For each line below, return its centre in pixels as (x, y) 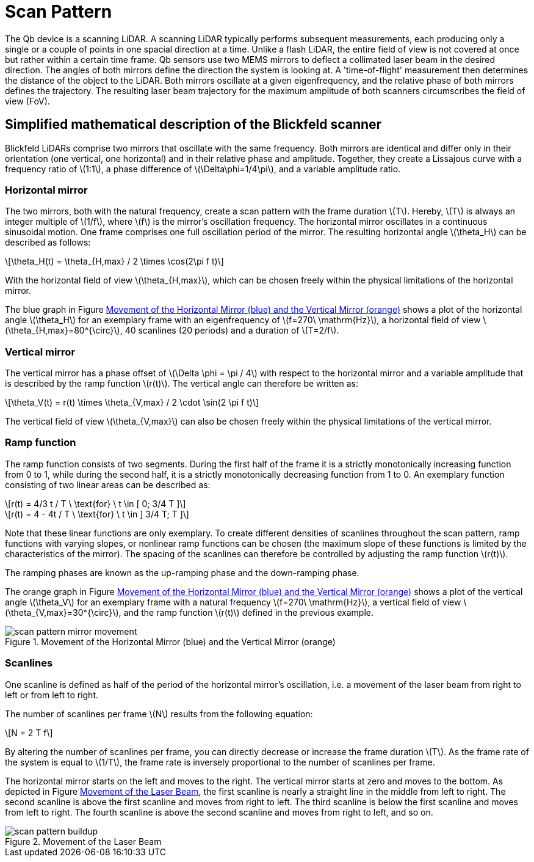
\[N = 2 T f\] (29, 732)
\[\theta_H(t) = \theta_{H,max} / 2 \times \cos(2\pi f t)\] (114, 261)
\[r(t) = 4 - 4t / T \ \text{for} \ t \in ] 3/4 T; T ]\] (97, 514)
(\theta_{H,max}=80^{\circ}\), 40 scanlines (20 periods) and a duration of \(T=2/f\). (172, 331)
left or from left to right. (52, 695)
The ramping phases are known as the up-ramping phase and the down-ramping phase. (182, 572)
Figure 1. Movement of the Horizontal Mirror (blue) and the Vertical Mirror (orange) (170, 641)
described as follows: (48, 243)
